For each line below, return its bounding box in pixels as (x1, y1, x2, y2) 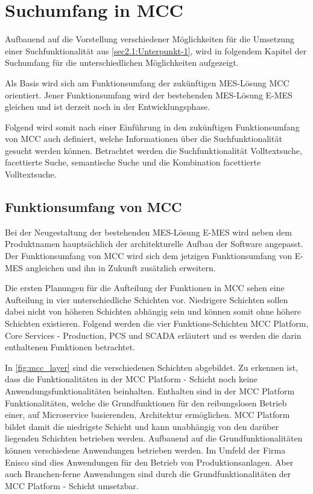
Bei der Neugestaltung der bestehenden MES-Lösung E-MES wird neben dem (5, 225, 292, 238)
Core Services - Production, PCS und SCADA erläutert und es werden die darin (5, 329, 302, 341)
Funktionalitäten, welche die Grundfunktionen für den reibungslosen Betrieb (5, 396, 287, 409)
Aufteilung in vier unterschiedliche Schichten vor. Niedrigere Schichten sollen (5, 293, 288, 306)
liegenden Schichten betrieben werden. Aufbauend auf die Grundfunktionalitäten (5, 432, 303, 444)
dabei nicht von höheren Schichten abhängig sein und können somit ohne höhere (5, 305, 302, 318)
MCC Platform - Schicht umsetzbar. (5, 479, 139, 492)
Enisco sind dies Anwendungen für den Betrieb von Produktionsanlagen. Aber (5, 455, 294, 468)
